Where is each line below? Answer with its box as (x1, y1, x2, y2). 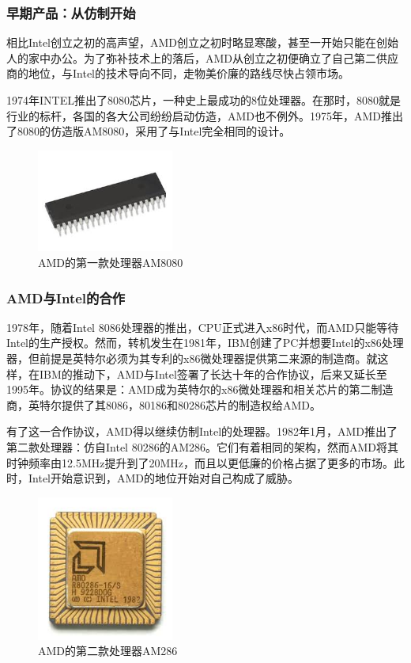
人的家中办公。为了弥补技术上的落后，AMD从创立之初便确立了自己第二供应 (6, 49, 399, 66)
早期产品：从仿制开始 (6, 2, 136, 22)
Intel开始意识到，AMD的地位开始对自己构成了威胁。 (28, 470, 300, 486)
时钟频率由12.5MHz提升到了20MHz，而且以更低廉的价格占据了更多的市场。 (6, 454, 394, 471)
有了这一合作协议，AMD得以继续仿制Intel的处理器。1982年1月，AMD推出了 (6, 423, 398, 440)
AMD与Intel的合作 (6, 288, 126, 307)
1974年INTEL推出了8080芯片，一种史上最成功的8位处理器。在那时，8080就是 (6, 92, 401, 108)
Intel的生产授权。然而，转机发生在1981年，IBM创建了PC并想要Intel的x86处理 (6, 334, 404, 351)
